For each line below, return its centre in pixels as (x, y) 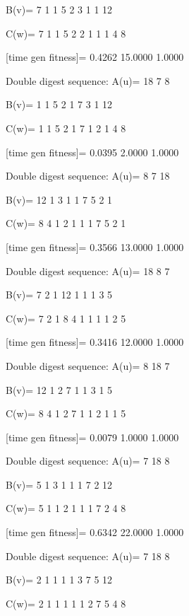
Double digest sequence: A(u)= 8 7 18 (88, 176)
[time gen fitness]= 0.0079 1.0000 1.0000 (92, 437)
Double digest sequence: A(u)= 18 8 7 (88, 271)
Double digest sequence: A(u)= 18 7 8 (88, 80)
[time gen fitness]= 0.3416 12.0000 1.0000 (95, 342)
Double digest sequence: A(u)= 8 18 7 (88, 365)
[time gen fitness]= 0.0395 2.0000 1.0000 (92, 152)
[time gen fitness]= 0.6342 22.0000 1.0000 (95, 532)
